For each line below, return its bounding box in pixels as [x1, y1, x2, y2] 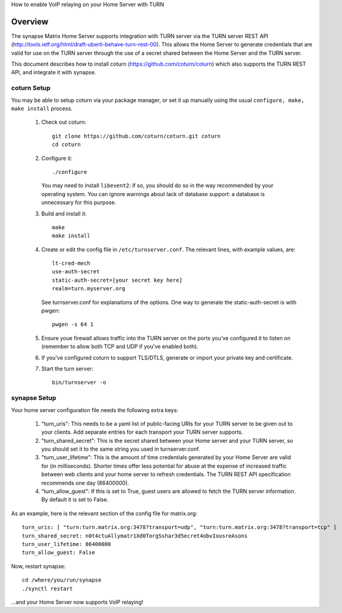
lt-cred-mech [52, 260, 90, 267]
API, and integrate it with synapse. [11, 69, 97, 76]
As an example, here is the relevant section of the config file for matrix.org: [11, 510, 197, 517]
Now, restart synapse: [11, 562, 66, 570]
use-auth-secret [52, 268, 100, 275]
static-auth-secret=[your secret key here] [52, 276, 183, 284]
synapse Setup [11, 394, 57, 402]
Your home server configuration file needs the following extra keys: [11, 406, 179, 413]
